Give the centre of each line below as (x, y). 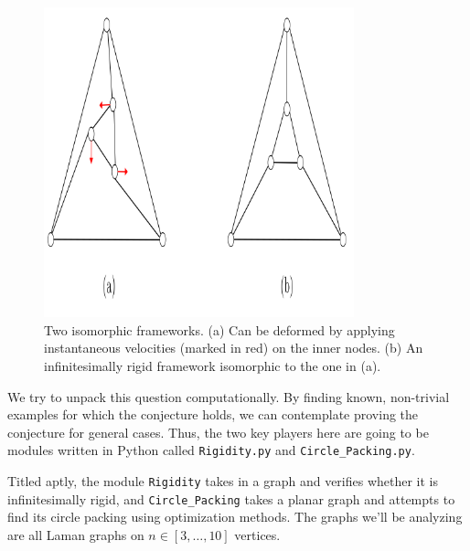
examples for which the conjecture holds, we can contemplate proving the (213, 414)
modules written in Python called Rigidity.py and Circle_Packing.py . (211, 450)
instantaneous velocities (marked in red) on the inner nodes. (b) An (234, 348)
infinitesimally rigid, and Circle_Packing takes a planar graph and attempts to (231, 498)
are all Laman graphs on (76, 534)
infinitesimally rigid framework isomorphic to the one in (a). (213, 365)
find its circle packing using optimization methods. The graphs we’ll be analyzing (235, 517)
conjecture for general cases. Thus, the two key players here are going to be (218, 432)
